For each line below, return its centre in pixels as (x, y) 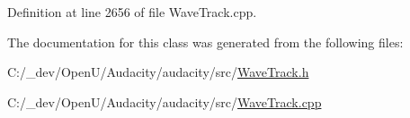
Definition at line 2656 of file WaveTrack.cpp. (132, 12)
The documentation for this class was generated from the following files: (205, 42)
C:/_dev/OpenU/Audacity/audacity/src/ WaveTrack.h (158, 72)
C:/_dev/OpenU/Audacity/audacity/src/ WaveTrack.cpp (165, 101)
